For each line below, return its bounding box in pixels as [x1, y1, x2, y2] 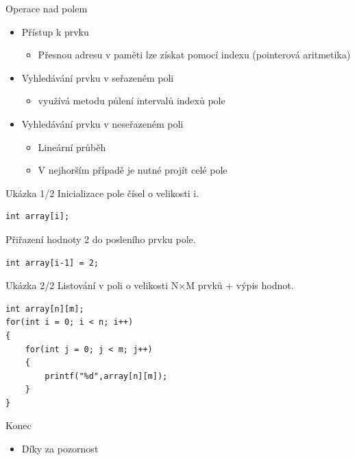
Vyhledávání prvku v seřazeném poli [21, 70, 174, 84]
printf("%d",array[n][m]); [45, 371, 168, 381]
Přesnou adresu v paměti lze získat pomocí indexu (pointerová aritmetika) [38, 47, 351, 62]
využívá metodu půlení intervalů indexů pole [38, 93, 225, 108]
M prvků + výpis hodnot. [186, 278, 294, 292]
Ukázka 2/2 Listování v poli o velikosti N [5, 278, 179, 292]
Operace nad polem [5, 1, 88, 15]
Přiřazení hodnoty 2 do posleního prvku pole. [5, 231, 196, 246]
